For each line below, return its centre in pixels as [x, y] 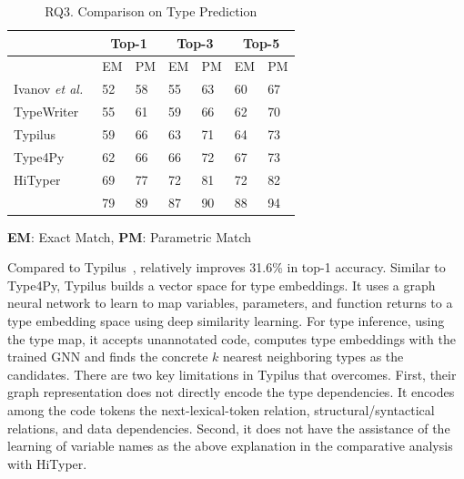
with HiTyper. [47, 463]
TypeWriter [46, 112]
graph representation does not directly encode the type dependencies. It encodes [231, 392]
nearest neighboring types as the [313, 357]
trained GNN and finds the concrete [108, 357]
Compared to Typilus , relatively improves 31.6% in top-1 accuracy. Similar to [227, 267]
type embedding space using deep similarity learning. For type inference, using [226, 320]
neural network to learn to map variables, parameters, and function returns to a [230, 303]
